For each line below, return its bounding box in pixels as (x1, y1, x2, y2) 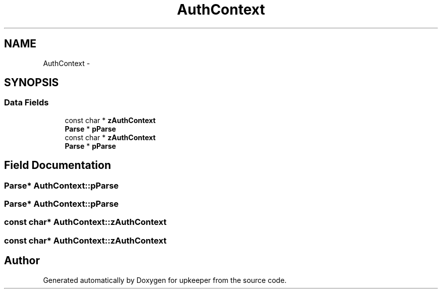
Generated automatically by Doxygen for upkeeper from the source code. (43, 275, 287, 284)
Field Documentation (4, 159, 111, 172)
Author (4, 254, 40, 267)
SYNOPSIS (4, 76, 59, 89)
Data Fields (4, 97, 49, 108)
